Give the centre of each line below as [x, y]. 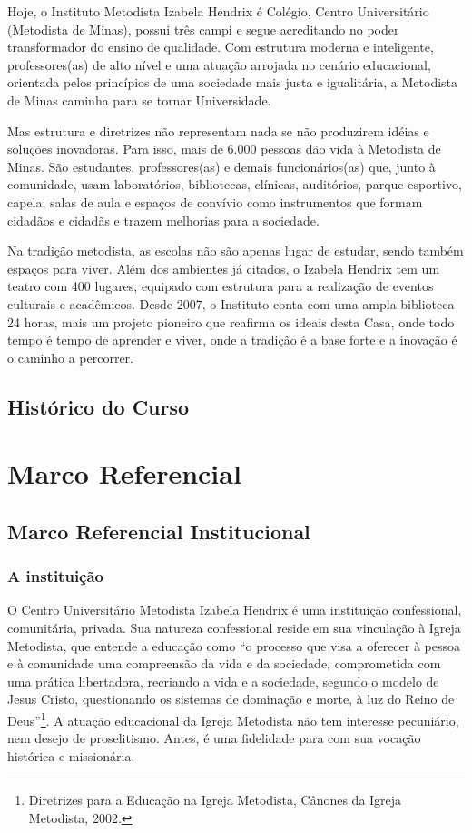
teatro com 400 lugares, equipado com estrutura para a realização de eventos [221, 286]
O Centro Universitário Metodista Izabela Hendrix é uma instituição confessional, [235, 610]
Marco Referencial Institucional [159, 531]
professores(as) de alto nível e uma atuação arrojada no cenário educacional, [219, 64]
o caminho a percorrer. [70, 357]
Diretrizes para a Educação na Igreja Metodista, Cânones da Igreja [215, 800]
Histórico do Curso [98, 406]
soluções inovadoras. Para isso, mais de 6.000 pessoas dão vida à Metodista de [224, 149]
